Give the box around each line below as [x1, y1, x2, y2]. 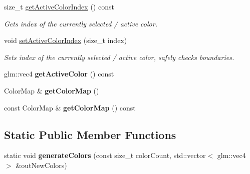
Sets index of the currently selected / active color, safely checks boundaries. [4, 51, 234, 62]
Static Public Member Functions [4, 126, 176, 142]
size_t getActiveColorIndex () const [4, 1, 114, 11]
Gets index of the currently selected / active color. [4, 18, 157, 28]
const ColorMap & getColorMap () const [4, 102, 136, 112]
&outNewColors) [16, 159, 67, 170]
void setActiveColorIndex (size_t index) [4, 35, 127, 45]
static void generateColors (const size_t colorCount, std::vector [4, 150, 206, 160]
